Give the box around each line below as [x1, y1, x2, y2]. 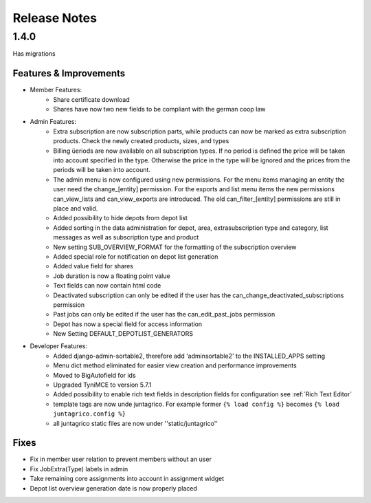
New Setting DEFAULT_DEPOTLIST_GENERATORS [53, 330, 194, 338]
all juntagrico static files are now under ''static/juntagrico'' [53, 419, 218, 427]
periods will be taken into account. [53, 166, 151, 174]
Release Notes [12, 10, 98, 25]
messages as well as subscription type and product [53, 233, 199, 242]
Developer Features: [30, 342, 87, 350]
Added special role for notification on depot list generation [53, 252, 218, 261]
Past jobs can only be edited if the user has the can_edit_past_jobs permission [53, 310, 276, 319]
